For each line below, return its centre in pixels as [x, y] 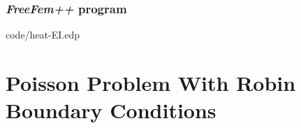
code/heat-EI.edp [43, 35]
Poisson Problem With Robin [151, 83]
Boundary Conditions [111, 110]
